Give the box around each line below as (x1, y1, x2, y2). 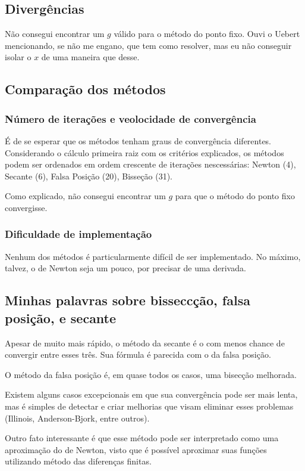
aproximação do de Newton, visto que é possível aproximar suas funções (5, 443, 267, 455)
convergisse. (5, 201, 48, 213)
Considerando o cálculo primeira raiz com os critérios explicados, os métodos (5, 146, 284, 159)
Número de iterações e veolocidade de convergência (5, 111, 256, 126)
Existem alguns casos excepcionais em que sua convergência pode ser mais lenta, (5, 388, 298, 401)
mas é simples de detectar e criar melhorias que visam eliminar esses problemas (5, 399, 294, 412)
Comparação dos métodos (5, 80, 166, 98)
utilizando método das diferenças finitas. (5, 455, 152, 467)
